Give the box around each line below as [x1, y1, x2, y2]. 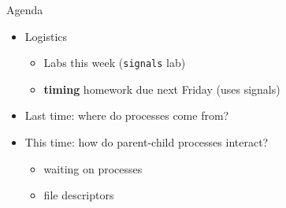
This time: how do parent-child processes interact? [24, 134, 269, 150]
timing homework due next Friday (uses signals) [43, 80, 280, 97]
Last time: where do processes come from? [24, 107, 229, 124]
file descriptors [43, 187, 114, 203]
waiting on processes [43, 160, 143, 176]
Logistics [24, 28, 68, 44]
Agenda [6, 2, 43, 17]
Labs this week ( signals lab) [43, 54, 186, 71]
